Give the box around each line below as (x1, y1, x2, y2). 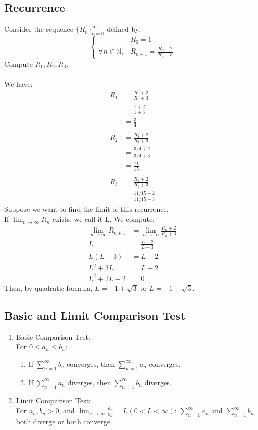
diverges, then (67, 376, 111, 387)
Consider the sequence (4, 23, 73, 34)
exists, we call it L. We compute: (52, 214, 155, 224)
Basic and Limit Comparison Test (4, 307, 186, 323)
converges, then (67, 358, 115, 369)
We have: (4, 79, 33, 89)
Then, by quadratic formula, (4, 282, 93, 293)
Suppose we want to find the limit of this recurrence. (4, 204, 169, 214)
